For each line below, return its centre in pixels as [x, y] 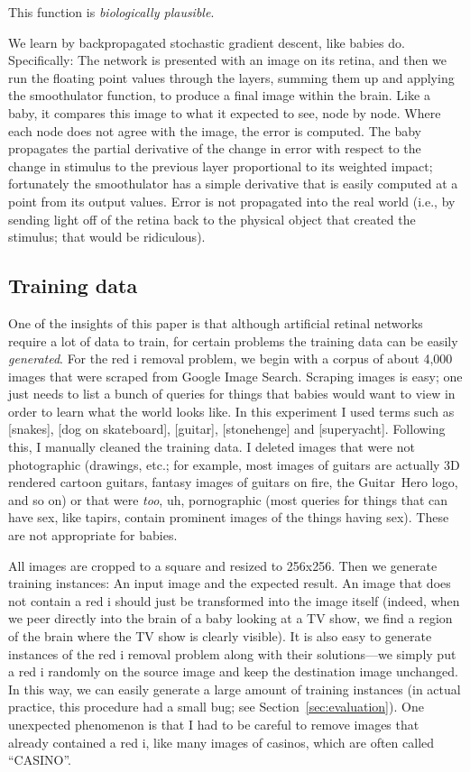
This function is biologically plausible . [111, 12]
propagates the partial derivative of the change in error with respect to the [215, 148]
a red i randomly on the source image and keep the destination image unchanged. [233, 671]
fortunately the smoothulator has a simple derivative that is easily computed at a [233, 184]
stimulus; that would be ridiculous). [107, 237]
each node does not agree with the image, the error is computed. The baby [215, 130]
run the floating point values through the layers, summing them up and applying [231, 77]
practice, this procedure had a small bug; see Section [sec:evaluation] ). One [216, 707]
